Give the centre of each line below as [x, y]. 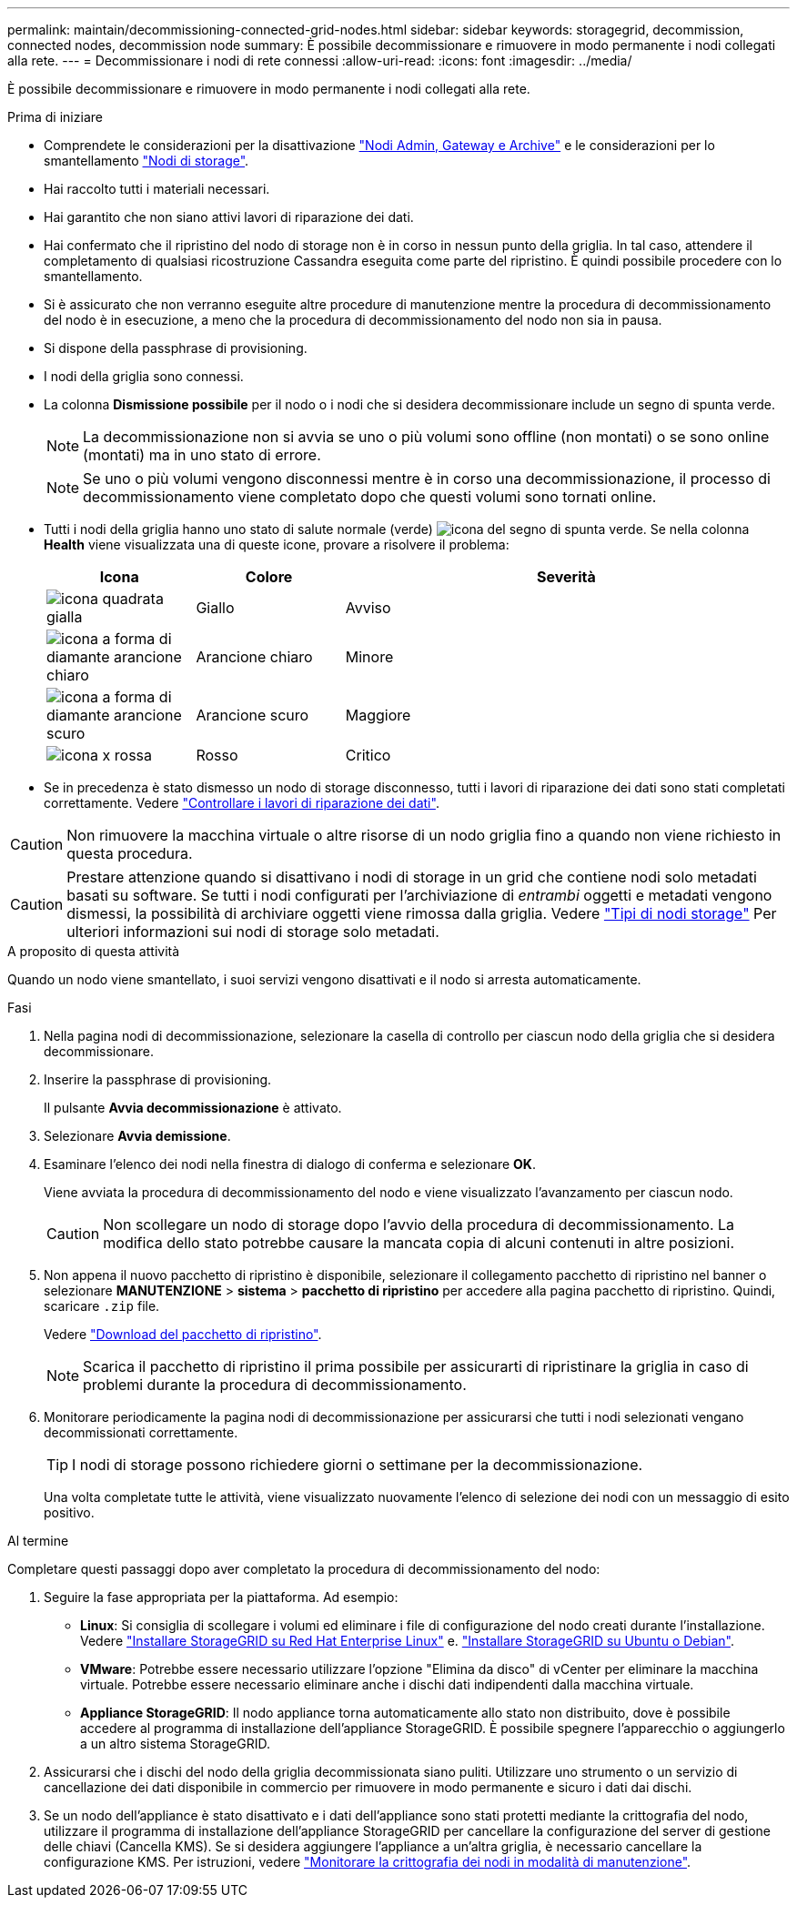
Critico [368, 755]
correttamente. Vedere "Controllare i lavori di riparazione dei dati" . [242, 803]
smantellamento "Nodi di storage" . [146, 161]
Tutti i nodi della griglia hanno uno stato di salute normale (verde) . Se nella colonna [397, 529]
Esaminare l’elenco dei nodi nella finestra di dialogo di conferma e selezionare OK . [290, 1164]
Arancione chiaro [254, 657]
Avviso [368, 608]
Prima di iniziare [55, 117]
